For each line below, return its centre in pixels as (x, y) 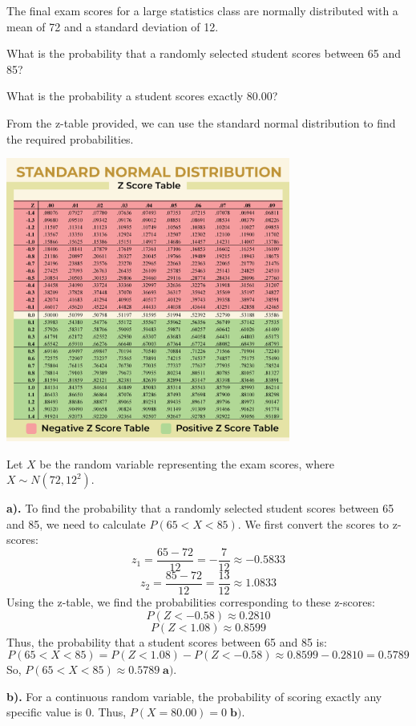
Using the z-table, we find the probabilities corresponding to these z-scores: (191, 602)
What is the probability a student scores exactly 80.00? (142, 96)
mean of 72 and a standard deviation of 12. (113, 26)
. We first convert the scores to (313, 523)
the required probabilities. (70, 138)
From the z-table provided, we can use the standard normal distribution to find (201, 122)
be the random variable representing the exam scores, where (187, 463)
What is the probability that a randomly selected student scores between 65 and (204, 53)
